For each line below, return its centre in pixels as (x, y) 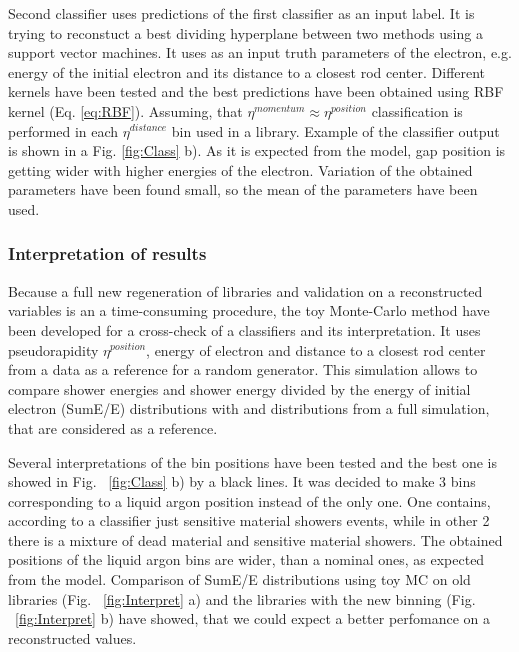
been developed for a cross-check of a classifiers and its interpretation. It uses (244, 329)
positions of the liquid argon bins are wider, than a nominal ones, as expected (246, 559)
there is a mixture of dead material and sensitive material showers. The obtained (255, 539)
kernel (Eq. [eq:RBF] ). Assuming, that (125, 110)
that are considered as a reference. (113, 427)
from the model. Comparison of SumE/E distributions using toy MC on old (239, 579)
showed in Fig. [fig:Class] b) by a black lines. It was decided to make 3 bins (242, 481)
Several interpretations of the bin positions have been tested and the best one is (253, 461)
